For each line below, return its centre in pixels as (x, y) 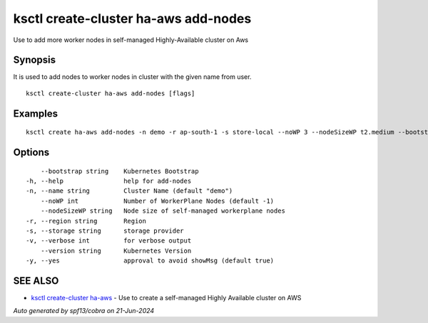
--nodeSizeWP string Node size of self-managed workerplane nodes (163, 211)
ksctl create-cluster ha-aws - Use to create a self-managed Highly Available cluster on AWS (166, 298)
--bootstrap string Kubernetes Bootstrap (119, 171)
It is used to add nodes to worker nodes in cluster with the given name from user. (132, 77)
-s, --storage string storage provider (105, 231)
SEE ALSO (36, 281)
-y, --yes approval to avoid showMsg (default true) (150, 261)
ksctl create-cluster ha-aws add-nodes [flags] (111, 93)
